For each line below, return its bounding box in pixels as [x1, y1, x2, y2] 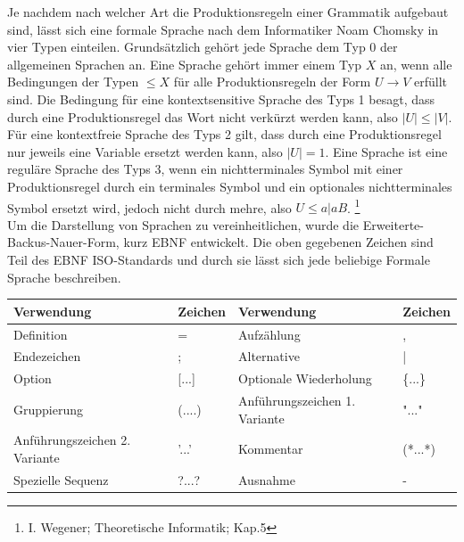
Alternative [238, 347, 300, 365]
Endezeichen [13, 347, 81, 365]
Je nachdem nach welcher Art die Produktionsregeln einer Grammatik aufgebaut [7, 3, 449, 21]
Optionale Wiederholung [238, 369, 372, 388]
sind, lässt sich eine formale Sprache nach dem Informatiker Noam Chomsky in [7, 20, 439, 38]
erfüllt [414, 72, 448, 91]
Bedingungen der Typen [7, 72, 139, 91]
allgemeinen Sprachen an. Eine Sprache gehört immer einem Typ [7, 54, 362, 73]
